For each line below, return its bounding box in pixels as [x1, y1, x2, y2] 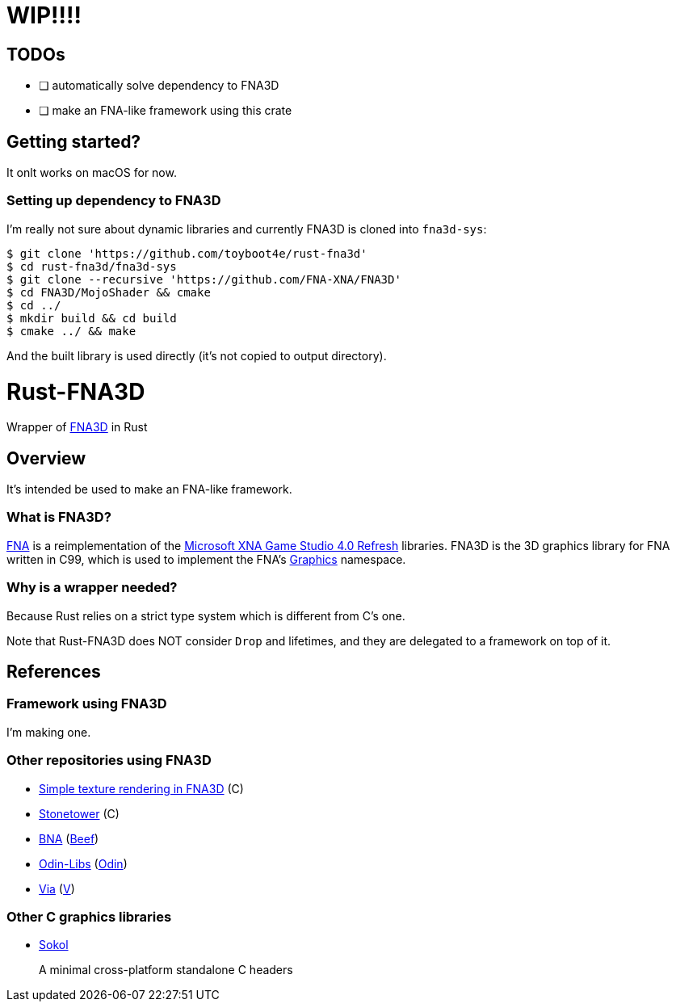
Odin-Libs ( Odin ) [39, 856, 128, 871]
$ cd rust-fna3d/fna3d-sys [6, 259, 177, 273]
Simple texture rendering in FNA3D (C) [39, 781, 244, 796]
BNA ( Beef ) [39, 831, 99, 846]
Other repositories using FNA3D [6, 752, 212, 769]
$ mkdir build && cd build [6, 311, 177, 325]
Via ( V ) [39, 881, 75, 896]
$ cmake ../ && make [6, 324, 136, 338]
